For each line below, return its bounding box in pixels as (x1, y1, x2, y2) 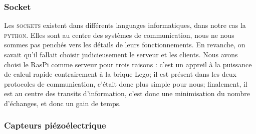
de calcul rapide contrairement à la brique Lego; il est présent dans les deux (4, 69, 236, 79)
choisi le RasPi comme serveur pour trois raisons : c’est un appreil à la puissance (4, 59, 252, 69)
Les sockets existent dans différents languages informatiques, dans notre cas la (4, 20, 246, 30)
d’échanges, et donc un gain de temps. (4, 98, 121, 108)
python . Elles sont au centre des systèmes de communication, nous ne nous (4, 29, 234, 40)
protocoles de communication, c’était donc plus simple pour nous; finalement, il (4, 78, 247, 89)
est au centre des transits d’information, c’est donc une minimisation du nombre (4, 88, 250, 99)
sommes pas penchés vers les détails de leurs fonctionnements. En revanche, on (4, 39, 245, 50)
